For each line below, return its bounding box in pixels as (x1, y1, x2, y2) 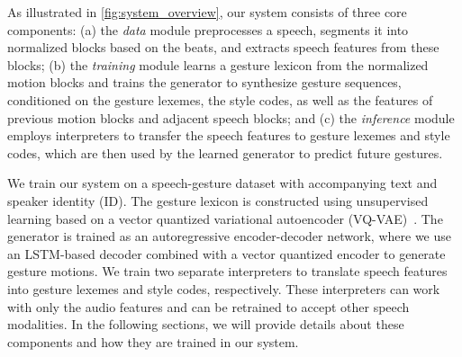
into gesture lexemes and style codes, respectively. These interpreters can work (7, 279, 440, 298)
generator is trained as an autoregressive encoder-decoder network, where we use (7, 227, 452, 245)
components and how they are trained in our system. (7, 332, 299, 351)
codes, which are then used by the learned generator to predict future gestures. (7, 143, 443, 162)
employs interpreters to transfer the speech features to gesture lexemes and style (7, 126, 450, 145)
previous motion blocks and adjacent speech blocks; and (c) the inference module (7, 108, 455, 127)
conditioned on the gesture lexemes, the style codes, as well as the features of (7, 90, 433, 109)
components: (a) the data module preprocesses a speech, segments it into (7, 20, 409, 39)
